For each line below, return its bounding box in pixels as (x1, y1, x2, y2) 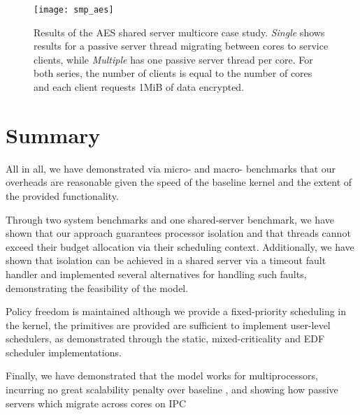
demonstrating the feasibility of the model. (6, 280, 189, 295)
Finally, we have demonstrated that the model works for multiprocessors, (6, 368, 318, 383)
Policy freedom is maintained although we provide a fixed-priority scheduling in (6, 304, 347, 319)
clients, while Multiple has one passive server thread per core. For (34, 52, 313, 66)
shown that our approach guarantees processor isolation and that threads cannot (6, 226, 351, 240)
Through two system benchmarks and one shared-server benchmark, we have (6, 212, 334, 226)
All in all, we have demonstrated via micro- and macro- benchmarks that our (6, 161, 336, 175)
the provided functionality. (6, 188, 119, 203)
